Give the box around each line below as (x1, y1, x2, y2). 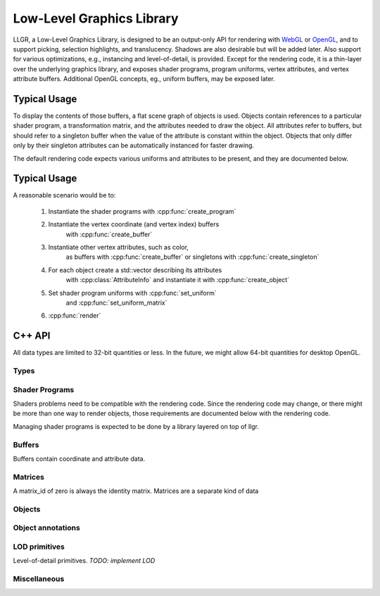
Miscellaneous (13, 574, 65, 584)
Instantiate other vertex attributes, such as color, (48, 243, 189, 252)
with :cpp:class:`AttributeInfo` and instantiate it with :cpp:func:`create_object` (65, 276, 290, 284)
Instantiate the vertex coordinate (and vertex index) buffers (48, 220, 220, 229)
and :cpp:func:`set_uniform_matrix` (65, 298, 168, 307)
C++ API (13, 330, 51, 342)
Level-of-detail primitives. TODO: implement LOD (13, 557, 156, 565)
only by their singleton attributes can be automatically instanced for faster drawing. (13, 141, 255, 150)
